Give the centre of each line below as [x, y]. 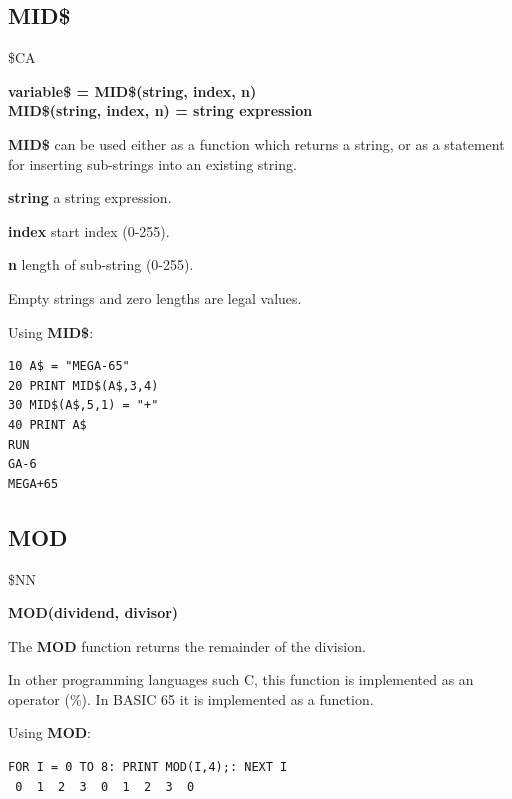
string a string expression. [90, 197]
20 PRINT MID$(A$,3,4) [83, 385]
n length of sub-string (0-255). [101, 264]
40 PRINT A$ [47, 424]
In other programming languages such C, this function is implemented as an [241, 679]
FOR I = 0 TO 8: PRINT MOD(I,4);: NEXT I [148, 767]
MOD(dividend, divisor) [93, 612]
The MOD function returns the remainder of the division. [187, 645]
